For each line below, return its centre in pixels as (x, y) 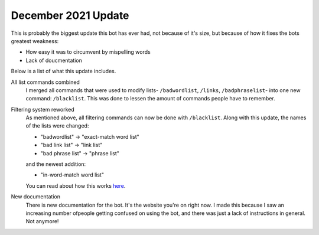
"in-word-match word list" (72, 175)
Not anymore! (42, 221)
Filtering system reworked (43, 109)
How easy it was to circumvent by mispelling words (88, 52)
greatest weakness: (35, 41)
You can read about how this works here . (76, 185)
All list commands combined (45, 82)
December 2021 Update (70, 15)
